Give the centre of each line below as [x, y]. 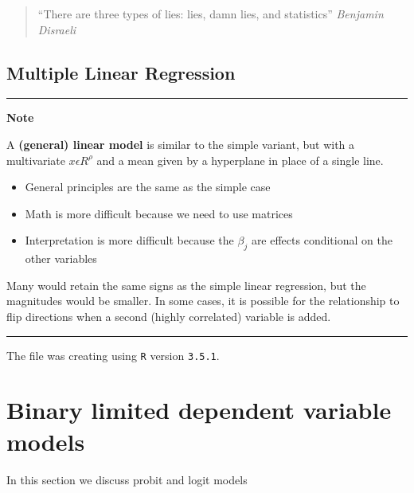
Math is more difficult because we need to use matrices [159, 213]
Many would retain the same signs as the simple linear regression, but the [186, 285]
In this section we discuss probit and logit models [127, 479]
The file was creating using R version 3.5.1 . [113, 355]
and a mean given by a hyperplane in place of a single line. [240, 160]
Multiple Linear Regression [121, 72]
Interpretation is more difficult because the [129, 240]
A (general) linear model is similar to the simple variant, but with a [181, 144]
